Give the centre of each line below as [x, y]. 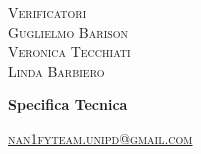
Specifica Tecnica [68, 104]
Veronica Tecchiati [69, 51]
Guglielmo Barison [68, 31]
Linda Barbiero [56, 70]
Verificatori [47, 12]
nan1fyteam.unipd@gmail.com [100, 137]
